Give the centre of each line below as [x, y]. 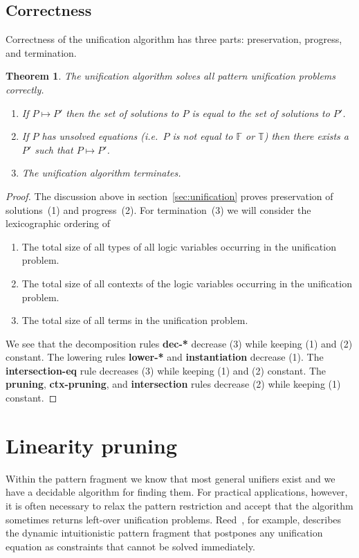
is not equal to [203, 136]
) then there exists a [306, 136]
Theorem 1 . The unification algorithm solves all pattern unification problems [171, 76]
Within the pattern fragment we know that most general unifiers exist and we [171, 478]
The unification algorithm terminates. [101, 173]
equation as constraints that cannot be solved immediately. [130, 546]
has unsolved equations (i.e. [100, 136]
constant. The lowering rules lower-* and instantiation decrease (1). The [165, 357]
